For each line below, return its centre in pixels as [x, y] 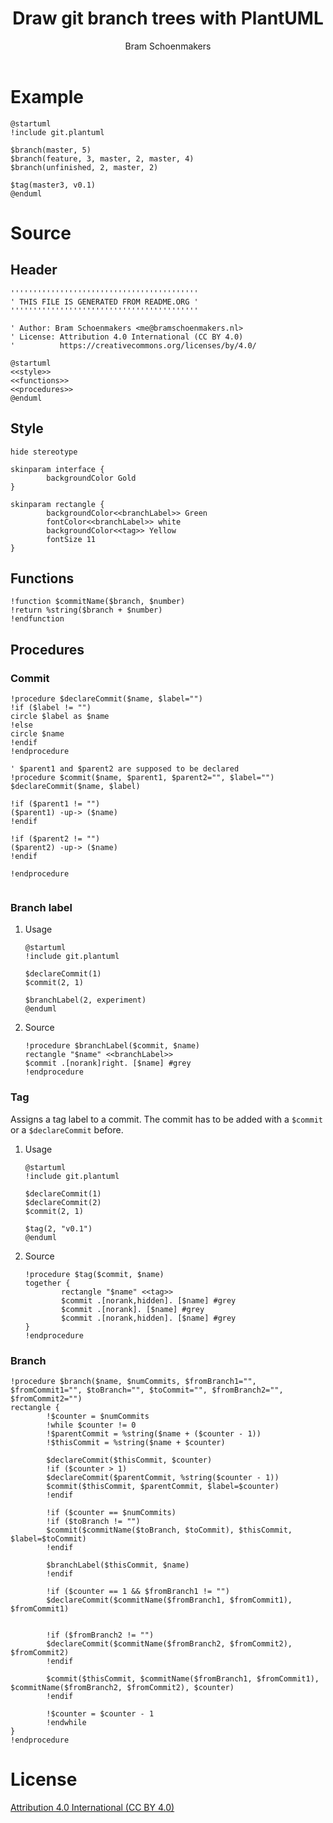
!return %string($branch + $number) [86, 610]
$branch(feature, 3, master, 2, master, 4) [102, 158]
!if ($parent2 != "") [55, 839]
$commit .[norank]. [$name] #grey [133, 1309]
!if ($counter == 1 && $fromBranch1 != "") [138, 1591]
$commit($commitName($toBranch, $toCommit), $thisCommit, [169, 1530]
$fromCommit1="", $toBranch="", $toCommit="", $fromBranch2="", [147, 1390]
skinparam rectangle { [57, 504]
